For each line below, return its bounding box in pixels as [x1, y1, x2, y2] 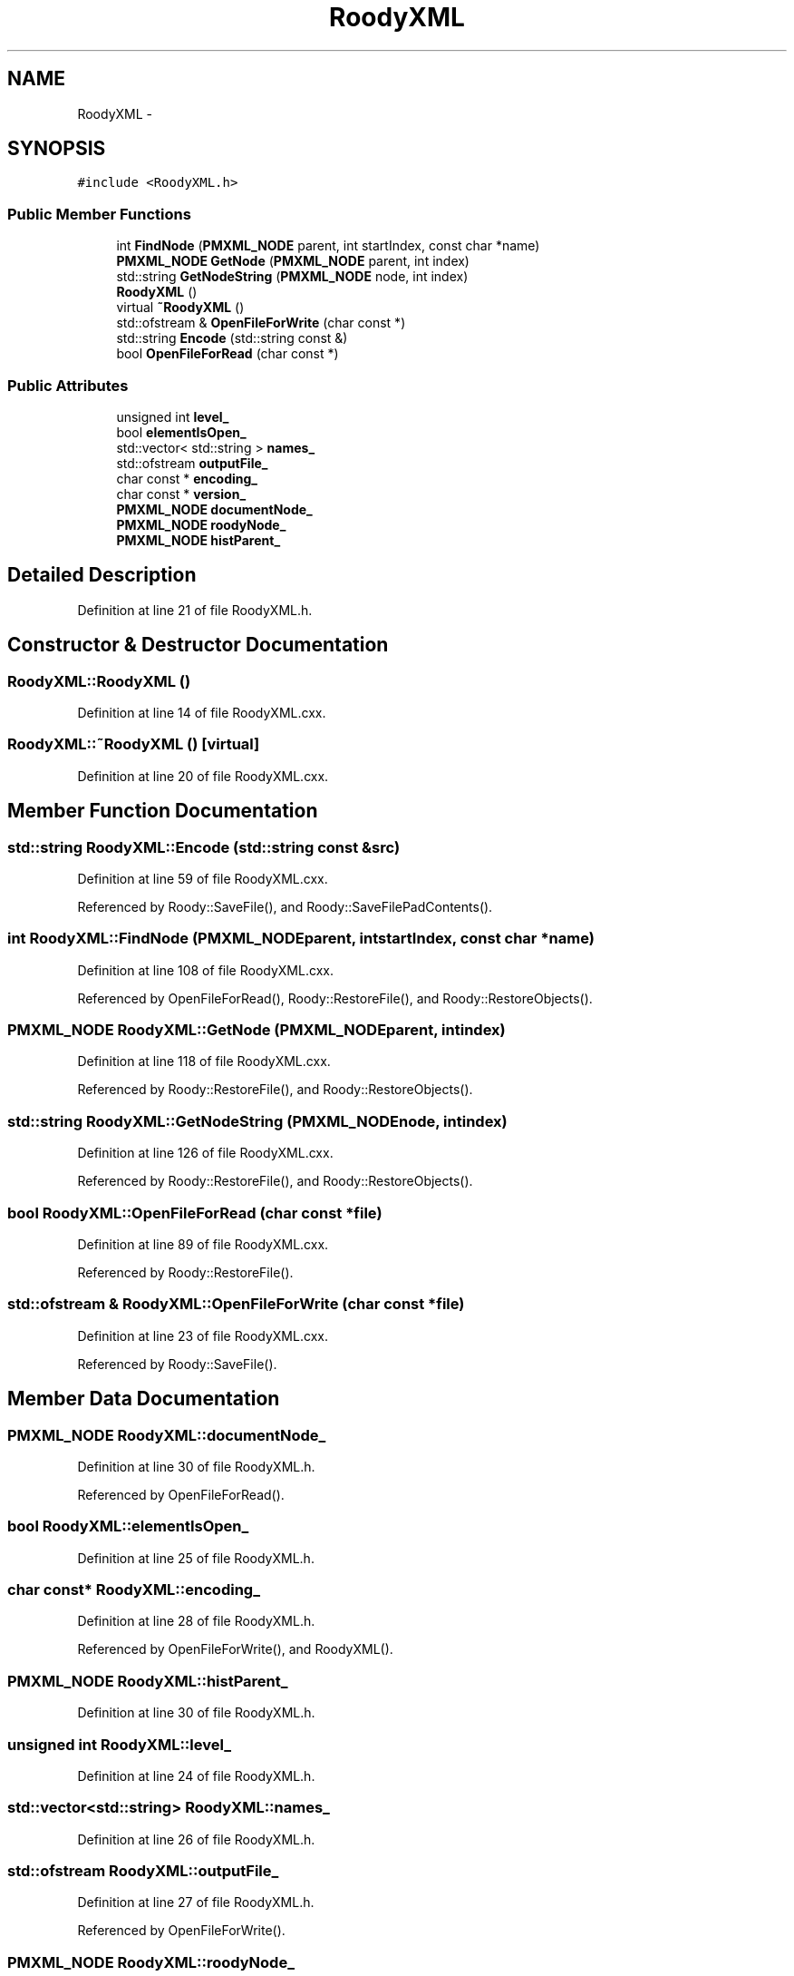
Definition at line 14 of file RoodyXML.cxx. [77, 705, 326, 720]
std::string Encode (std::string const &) [116, 330, 348, 347]
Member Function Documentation [7, 799, 318, 823]
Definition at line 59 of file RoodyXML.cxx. [77, 870, 328, 886]
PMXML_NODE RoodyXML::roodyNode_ [7, 1952, 295, 1971]
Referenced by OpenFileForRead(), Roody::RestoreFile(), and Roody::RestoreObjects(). [77, 990, 593, 1006]
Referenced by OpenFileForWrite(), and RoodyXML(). [77, 1641, 393, 1658]
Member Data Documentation [7, 1387, 280, 1411]
